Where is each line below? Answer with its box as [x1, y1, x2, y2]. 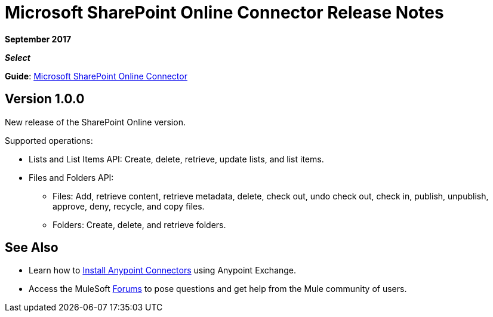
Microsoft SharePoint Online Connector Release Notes [5, 2, 444, 23]
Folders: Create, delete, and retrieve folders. [53, 219, 226, 230]
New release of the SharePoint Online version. [5, 116, 186, 127]
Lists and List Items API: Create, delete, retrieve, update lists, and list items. [29, 153, 324, 164]
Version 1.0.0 [5, 91, 85, 107]
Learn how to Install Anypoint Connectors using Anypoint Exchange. [29, 265, 297, 276]
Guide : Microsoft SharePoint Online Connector [5, 70, 187, 81]
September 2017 [5, 33, 72, 44]
